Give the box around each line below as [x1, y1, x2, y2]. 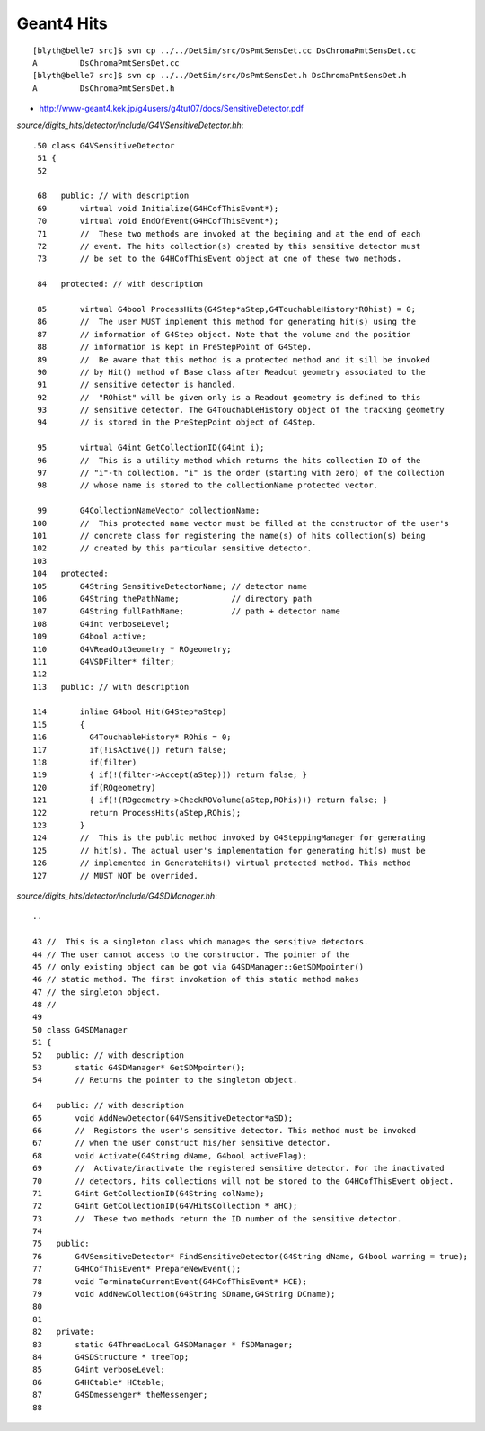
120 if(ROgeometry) [32, 783, 156, 792]
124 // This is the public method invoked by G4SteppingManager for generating [32, 833, 426, 843]
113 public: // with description [32, 682, 190, 692]
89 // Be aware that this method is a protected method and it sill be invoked [37, 354, 431, 364]
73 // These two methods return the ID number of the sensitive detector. [32, 1213, 402, 1223]
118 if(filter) [32, 757, 137, 768]
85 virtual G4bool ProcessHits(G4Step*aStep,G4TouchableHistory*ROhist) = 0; [37, 304, 417, 314]
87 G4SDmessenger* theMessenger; [32, 1390, 208, 1400]
